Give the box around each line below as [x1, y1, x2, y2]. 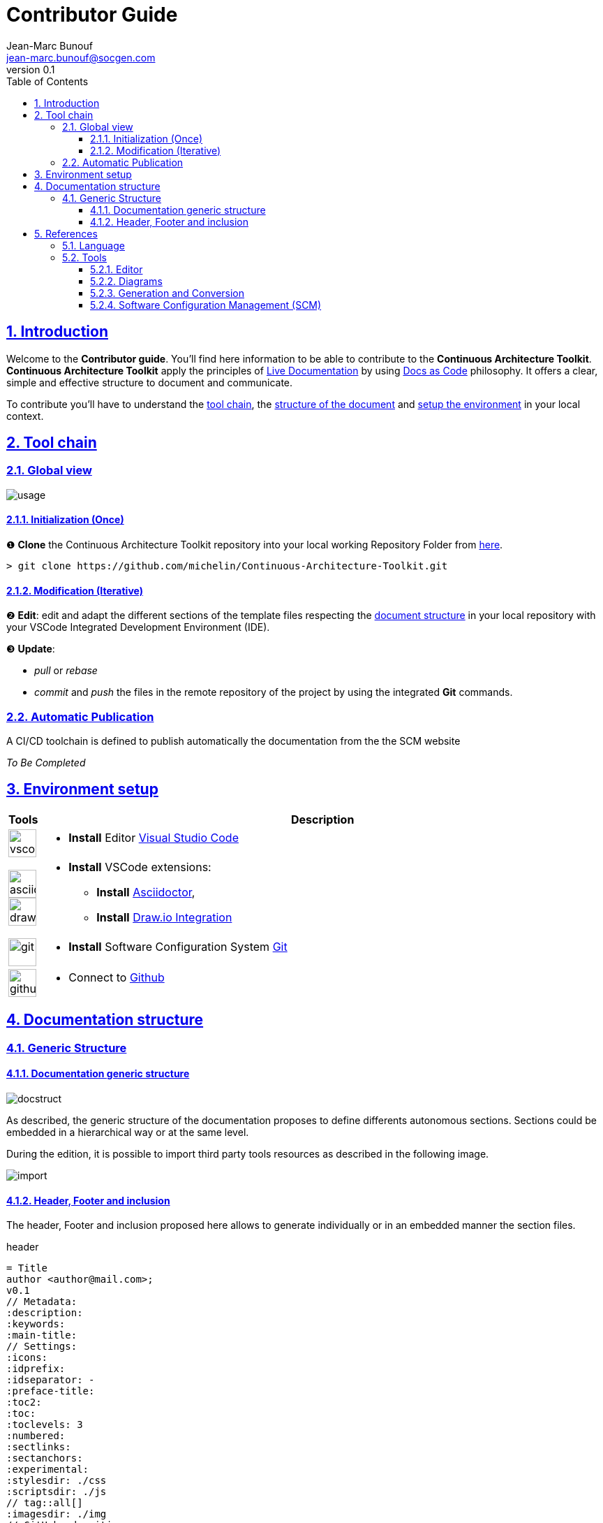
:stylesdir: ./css [6, 1475, 107, 1487]
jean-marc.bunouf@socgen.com [6, 51, 156, 64]
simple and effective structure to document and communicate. [6, 376, 293, 388]
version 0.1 [6, 63, 55, 75]
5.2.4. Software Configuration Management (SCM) [90, 298, 322, 311]
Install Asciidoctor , [96, 884, 195, 899]
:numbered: [6, 1430, 66, 1442]
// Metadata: [6, 1296, 77, 1308]
